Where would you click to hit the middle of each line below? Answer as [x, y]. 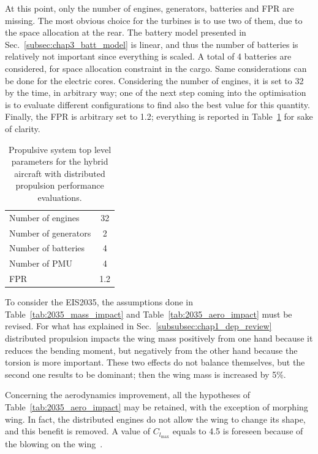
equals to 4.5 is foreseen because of [238, 431]
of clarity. [23, 128]
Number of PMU [41, 263]
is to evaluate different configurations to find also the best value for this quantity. [157, 104]
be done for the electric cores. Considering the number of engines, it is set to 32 [154, 80]
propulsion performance [60, 185]
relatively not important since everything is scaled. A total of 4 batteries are [148, 56]
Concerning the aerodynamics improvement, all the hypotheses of [128, 395]
